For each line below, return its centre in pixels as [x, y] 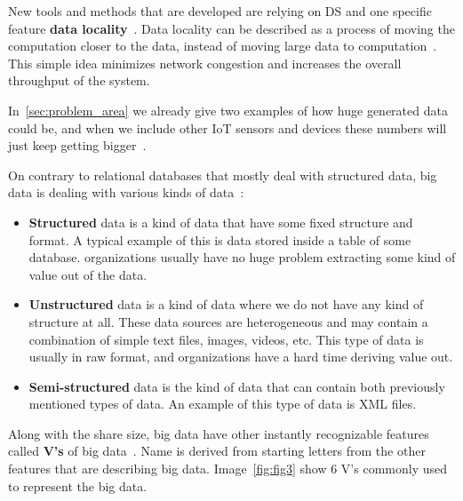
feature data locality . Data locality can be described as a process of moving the [231, 28]
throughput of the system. [79, 80]
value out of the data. [88, 274]
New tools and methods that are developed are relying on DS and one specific [220, 11]
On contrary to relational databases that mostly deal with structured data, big [223, 175]
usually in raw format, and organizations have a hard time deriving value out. [241, 357]
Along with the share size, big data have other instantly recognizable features [219, 433]
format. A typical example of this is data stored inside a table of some [220, 239]
